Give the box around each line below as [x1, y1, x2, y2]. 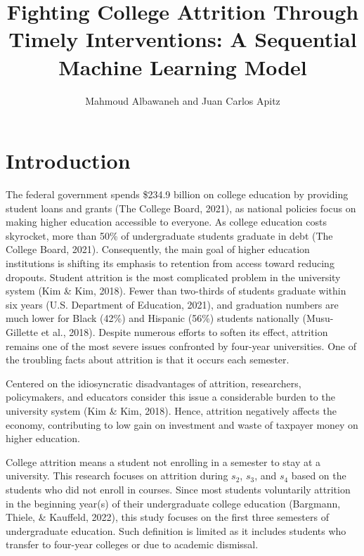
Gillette [6, 324, 38, 339]
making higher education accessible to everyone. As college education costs [6, 214, 327, 229]
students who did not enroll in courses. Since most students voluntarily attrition [6, 481, 351, 496]
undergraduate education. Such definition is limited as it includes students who [6, 523, 346, 538]
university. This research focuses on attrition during [6, 468, 228, 483]
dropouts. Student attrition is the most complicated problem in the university [6, 269, 341, 284]
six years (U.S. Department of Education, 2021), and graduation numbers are [6, 297, 339, 311]
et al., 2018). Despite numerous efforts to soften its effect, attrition [41, 324, 328, 339]
